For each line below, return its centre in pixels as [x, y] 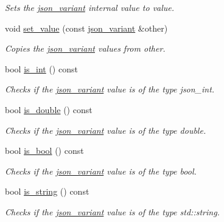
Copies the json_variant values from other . [85, 48]
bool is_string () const [47, 191]
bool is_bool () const [44, 151]
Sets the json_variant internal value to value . [90, 7]
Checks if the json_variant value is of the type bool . [101, 171]
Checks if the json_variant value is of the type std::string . [112, 211]
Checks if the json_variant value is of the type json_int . [110, 89]
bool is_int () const [41, 68]
